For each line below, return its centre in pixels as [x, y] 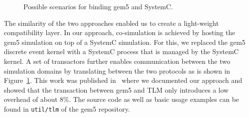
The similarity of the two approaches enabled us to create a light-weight [111, 23]
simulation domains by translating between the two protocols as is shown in [117, 70]
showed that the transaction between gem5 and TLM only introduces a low [116, 89]
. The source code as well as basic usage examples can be [154, 99]
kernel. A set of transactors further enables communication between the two [117, 61]
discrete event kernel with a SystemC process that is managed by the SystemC [121, 51]
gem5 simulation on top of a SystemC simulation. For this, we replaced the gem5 [125, 42]
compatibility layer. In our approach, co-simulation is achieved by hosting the [120, 32]
